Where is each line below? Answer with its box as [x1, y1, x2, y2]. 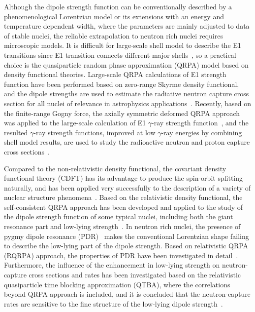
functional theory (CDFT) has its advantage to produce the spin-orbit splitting [4, 173, 243, 183]
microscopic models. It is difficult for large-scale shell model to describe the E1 [4, 40, 241, 50]
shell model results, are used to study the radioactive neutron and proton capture [4, 137, 250, 147]
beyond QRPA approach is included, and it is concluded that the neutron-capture [4, 289, 251, 299]
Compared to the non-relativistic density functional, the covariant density [4, 163, 226, 173]
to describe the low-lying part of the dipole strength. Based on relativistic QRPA [4, 240, 249, 251]
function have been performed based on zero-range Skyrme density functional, [4, 78, 239, 89]
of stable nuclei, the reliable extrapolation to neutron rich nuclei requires [4, 30, 223, 40]
